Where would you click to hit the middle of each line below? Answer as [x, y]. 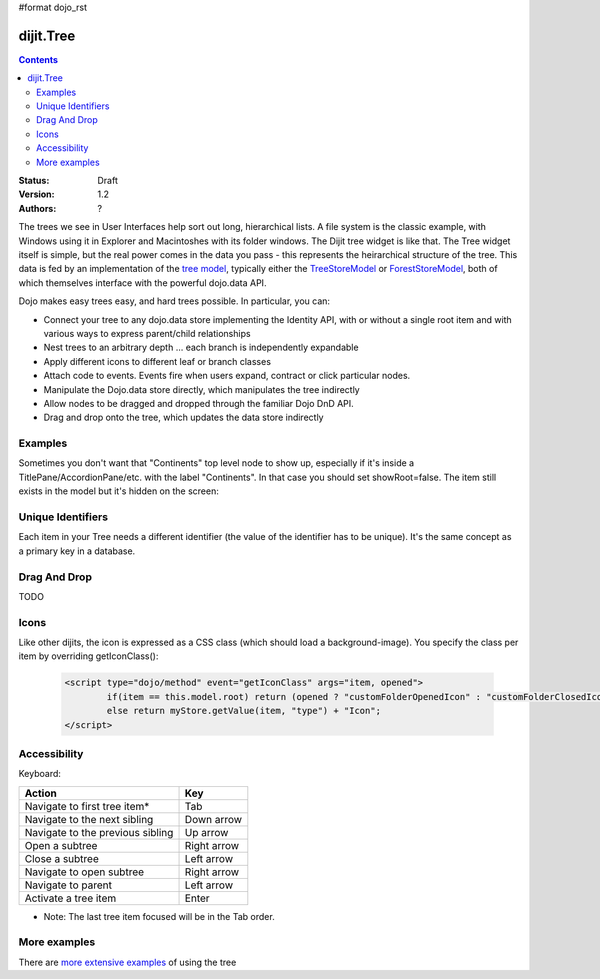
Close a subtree [61, 858]
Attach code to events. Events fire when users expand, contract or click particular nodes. [227, 376]
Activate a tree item [70, 898]
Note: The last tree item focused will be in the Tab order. [159, 916]
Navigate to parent [68, 885]
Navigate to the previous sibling [99, 832]
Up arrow [206, 832]
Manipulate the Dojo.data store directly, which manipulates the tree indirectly [201, 389]
